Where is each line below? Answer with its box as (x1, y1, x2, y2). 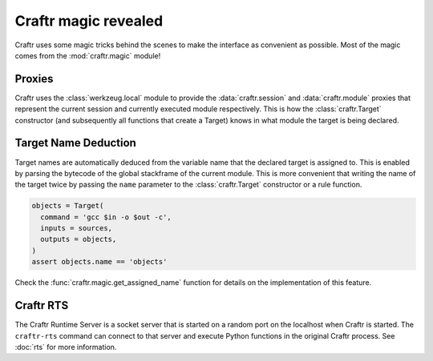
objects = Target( (31, 201, 104, 211)
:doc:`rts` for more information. (14, 342, 117, 351)
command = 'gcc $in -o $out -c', (40, 212, 172, 222)
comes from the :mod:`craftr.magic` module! (14, 50, 161, 60)
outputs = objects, (40, 235, 117, 244)
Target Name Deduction (14, 136, 136, 150)
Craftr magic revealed (14, 12, 164, 30)
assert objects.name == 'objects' (31, 257, 168, 267)
